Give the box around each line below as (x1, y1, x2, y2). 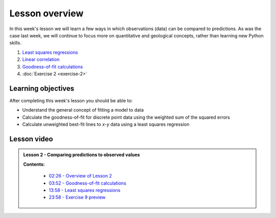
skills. (9, 40, 21, 46)
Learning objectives (9, 84, 75, 93)
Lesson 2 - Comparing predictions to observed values (23, 151, 140, 158)
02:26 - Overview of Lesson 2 (49, 173, 112, 179)
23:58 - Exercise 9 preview (49, 194, 106, 201)
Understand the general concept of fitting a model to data (22, 107, 144, 113)
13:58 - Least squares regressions (49, 187, 121, 193)
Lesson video (9, 135, 53, 143)
